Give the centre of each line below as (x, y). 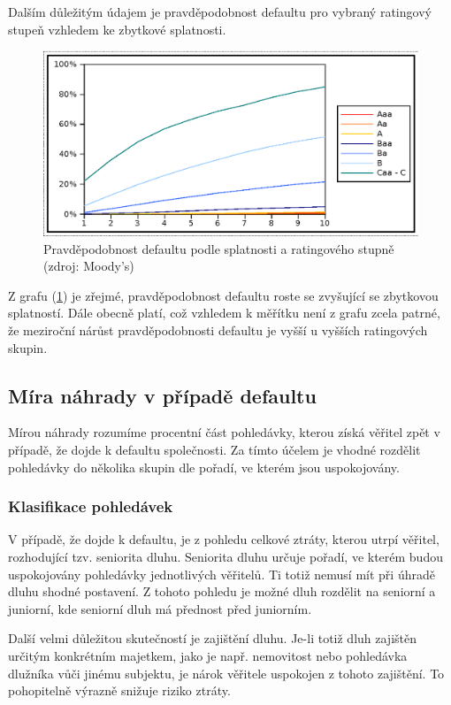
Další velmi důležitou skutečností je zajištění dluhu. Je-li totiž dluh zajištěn (213, 638)
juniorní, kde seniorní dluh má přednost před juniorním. (160, 608)
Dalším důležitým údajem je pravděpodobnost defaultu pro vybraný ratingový (220, 11)
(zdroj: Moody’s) (89, 266)
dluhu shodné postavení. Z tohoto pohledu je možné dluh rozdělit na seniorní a (222, 591)
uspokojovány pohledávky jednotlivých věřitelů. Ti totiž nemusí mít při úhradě (222, 574)
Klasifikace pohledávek (91, 506)
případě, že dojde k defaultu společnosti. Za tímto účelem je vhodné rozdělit (214, 450)
